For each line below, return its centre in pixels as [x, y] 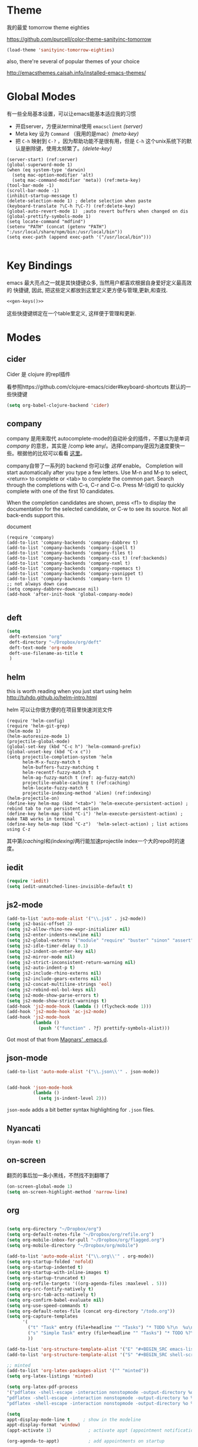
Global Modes [41, 97]
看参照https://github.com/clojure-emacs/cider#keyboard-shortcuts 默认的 [96, 387]
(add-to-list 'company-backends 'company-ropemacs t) [74, 569]
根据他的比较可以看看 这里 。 [51, 453]
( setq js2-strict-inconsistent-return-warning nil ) [71, 962]
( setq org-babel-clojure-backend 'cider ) [58, 405]
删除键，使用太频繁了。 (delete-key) [69, 148]
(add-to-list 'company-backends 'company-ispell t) [71, 548]
